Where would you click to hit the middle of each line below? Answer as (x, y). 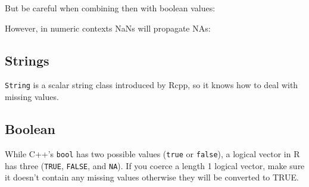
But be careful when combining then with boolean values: (110, 8)
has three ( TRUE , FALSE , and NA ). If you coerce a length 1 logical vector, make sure (155, 165)
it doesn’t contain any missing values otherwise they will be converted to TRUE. (152, 177)
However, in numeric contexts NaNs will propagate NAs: (108, 28)
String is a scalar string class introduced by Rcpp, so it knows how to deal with (152, 85)
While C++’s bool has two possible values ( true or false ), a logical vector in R (152, 153)
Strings (27, 60)
